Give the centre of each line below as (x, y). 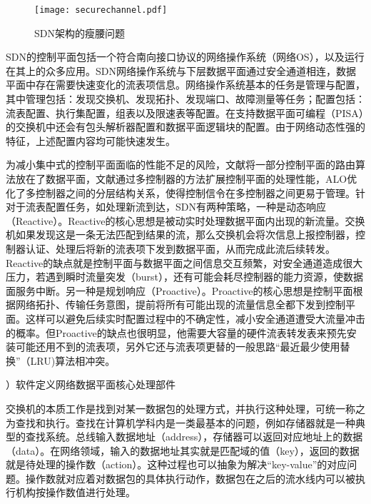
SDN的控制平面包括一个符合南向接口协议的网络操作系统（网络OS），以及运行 (185, 57)
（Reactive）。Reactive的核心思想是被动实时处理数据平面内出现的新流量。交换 (185, 220)
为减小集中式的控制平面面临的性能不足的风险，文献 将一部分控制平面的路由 (181, 165)
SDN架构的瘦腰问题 (80, 32)
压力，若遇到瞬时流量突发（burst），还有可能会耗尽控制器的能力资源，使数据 (185, 277)
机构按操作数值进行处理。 (75, 492)
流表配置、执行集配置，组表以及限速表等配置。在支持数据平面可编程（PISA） (185, 112)
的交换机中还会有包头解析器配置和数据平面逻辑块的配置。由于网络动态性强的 (185, 127)
